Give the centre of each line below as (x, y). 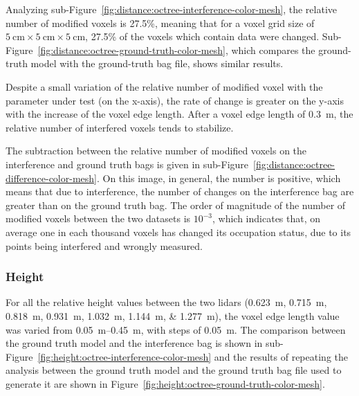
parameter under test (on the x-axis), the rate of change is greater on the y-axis (175, 100)
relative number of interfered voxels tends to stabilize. (120, 127)
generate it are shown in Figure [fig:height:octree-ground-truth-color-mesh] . (165, 383)
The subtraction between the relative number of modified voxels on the (156, 151)
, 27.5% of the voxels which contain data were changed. (202, 36)
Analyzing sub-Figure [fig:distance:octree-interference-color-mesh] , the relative (171, 9)
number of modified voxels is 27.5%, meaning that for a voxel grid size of (160, 22)
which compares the (273, 49)
